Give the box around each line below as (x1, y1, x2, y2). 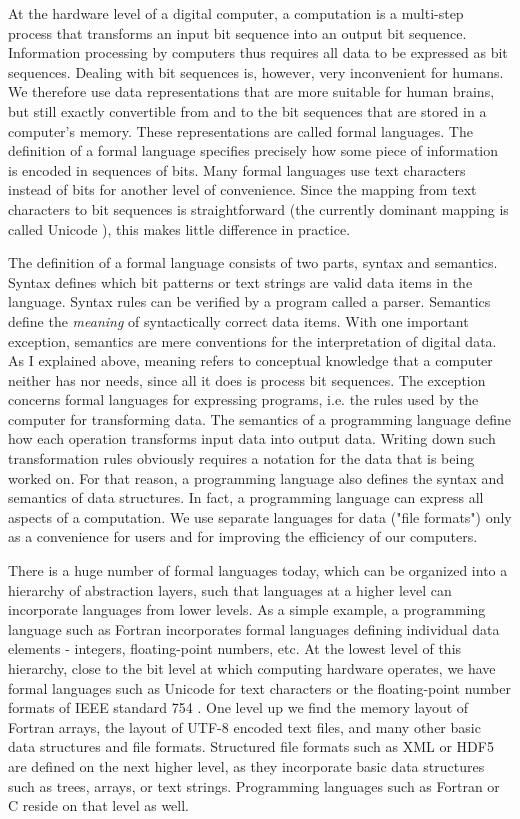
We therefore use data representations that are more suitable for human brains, (8, 81, 495, 102)
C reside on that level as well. (8, 795, 189, 816)
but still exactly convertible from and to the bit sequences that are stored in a (8, 100, 487, 121)
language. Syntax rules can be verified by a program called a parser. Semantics (8, 291, 491, 312)
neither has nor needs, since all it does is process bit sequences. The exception (8, 369, 486, 390)
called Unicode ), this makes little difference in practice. (8, 218, 351, 239)
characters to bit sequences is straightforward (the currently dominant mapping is (8, 198, 509, 219)
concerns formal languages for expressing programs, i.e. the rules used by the (8, 389, 479, 410)
